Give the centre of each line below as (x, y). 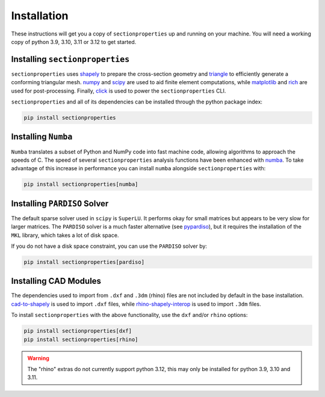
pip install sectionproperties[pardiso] (84, 262)
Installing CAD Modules (56, 281)
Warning (38, 358)
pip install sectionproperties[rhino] (81, 339)
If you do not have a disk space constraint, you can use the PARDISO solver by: (109, 246)
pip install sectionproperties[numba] (81, 184)
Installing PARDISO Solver (60, 204)
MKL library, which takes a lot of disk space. (65, 235)
